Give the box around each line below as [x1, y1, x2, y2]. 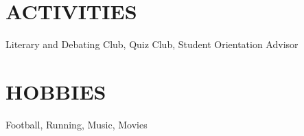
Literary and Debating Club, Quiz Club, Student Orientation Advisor [5, 37, 299, 52]
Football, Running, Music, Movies [5, 117, 148, 131]
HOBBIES [5, 77, 106, 105]
